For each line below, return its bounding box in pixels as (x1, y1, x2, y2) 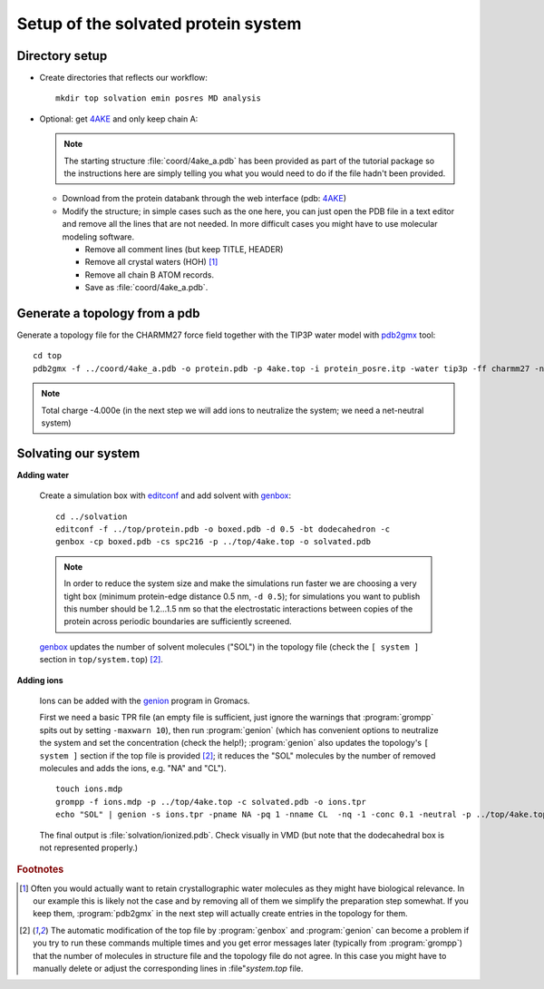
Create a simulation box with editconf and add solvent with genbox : (39, 490, 292, 501)
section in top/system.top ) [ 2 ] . (39, 654, 163, 665)
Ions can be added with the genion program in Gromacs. (39, 695, 250, 706)
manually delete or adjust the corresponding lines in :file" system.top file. (33, 963, 304, 974)
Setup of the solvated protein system (16, 14, 302, 34)
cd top (33, 350, 63, 361)
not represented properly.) (39, 842, 139, 853)
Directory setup (16, 48, 108, 64)
